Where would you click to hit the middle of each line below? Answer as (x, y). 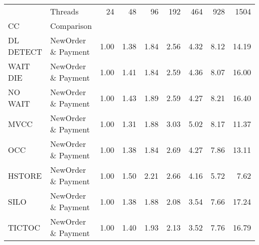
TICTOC (24, 227)
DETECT (25, 52)
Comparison (71, 26)
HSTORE (25, 175)
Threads (64, 11)
